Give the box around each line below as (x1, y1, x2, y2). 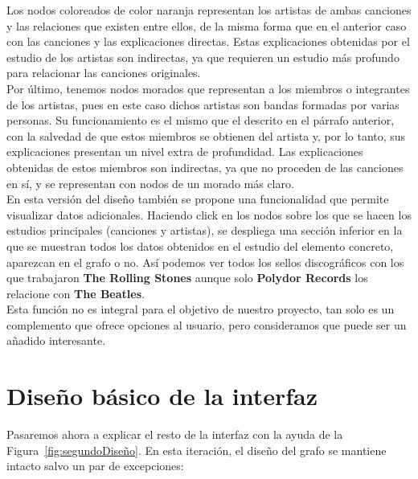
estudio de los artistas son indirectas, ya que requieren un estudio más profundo (6, 48, 400, 65)
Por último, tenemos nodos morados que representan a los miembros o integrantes (6, 80, 410, 96)
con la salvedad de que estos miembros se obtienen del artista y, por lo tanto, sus (6, 127, 406, 144)
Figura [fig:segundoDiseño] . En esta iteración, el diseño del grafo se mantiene (6, 441, 387, 458)
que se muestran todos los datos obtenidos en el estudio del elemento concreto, (6, 237, 394, 254)
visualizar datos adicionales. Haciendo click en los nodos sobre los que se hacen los (6, 206, 412, 223)
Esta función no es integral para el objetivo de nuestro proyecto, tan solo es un (6, 301, 395, 317)
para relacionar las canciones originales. (6, 64, 201, 81)
